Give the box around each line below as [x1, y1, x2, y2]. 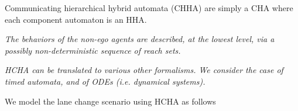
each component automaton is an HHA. [5, 13, 147, 25]
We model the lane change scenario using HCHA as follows [5, 95, 216, 107]
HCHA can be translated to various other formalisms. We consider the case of [5, 64, 283, 76]
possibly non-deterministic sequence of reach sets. [5, 44, 181, 56]
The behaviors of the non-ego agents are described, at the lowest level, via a [5, 33, 275, 45]
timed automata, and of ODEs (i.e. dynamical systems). [5, 75, 205, 87]
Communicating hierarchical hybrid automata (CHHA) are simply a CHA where [5, 2, 293, 13]
